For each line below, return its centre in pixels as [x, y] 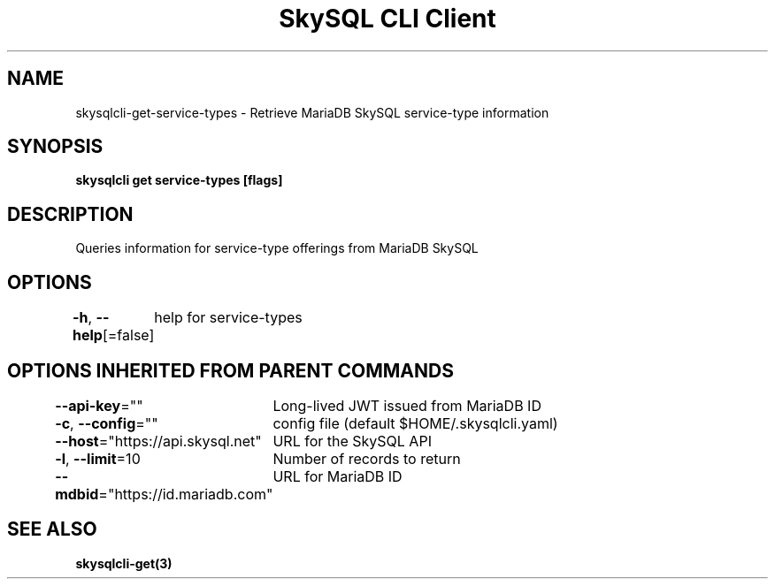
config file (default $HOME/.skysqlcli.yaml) [415, 423]
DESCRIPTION [70, 214]
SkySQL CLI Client [387, 19]
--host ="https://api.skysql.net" [158, 441]
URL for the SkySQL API [352, 441]
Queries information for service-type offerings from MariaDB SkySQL [277, 248]
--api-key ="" [99, 405]
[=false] [128, 335]
